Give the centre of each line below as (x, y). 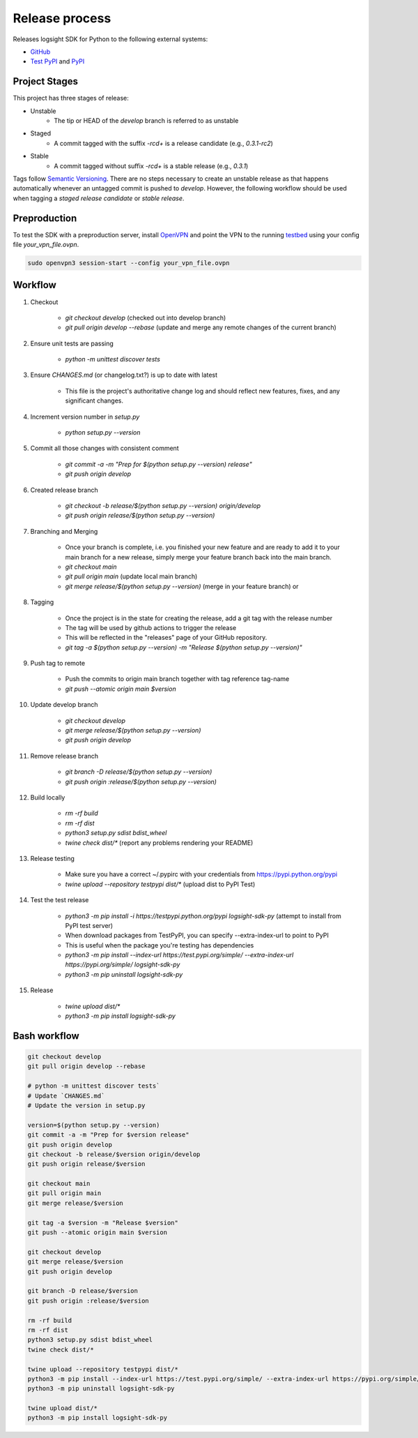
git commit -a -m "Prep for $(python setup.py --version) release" (158, 464)
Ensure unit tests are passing (72, 343)
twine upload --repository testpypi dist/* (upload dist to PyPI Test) (160, 884)
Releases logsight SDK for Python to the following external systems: (110, 39)
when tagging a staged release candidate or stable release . (99, 198)
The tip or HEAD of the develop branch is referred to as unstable (146, 121)
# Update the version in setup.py (86, 1105)
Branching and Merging (64, 531)
